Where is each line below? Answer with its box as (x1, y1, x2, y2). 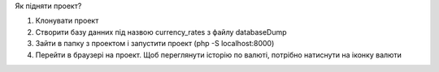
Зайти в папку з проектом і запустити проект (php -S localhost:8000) (35, 39, 275, 49)
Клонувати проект (35, 16, 99, 26)
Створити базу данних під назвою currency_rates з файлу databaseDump (35, 27, 288, 36)
